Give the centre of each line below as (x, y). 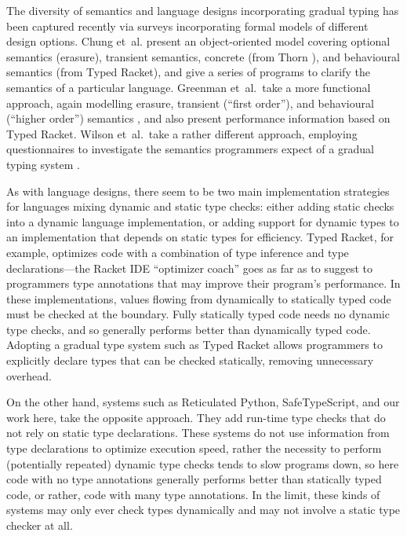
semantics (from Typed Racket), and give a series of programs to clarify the (188, 72)
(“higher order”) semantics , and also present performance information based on (198, 118)
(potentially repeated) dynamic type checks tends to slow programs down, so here (203, 463)
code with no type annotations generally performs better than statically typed (194, 479)
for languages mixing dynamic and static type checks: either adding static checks (200, 206)
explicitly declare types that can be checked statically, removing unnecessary (190, 360)
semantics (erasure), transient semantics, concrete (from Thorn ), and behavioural (203, 56)
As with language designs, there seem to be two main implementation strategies (198, 191)
